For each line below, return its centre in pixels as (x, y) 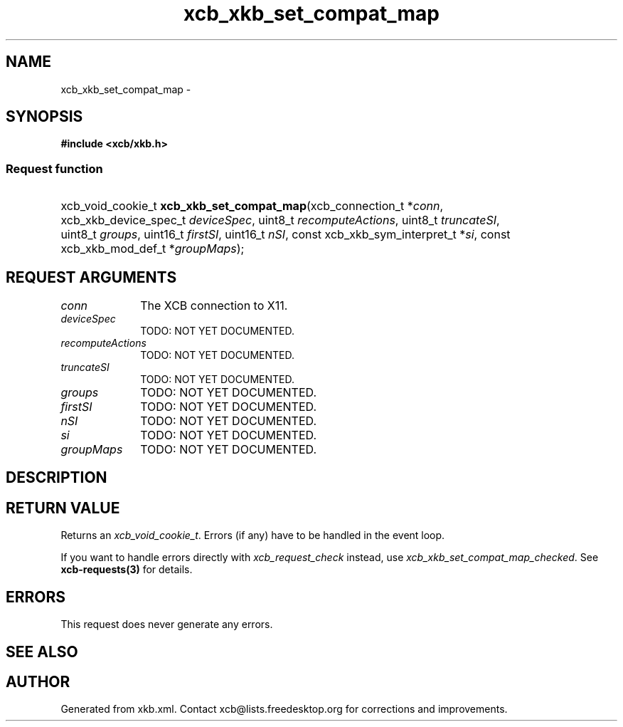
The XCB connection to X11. (214, 306)
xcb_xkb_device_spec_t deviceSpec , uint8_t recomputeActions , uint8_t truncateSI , (280, 220)
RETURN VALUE (63, 508)
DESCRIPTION (57, 478)
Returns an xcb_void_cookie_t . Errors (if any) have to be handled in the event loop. (253, 535)
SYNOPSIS (44, 117)
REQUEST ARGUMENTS (91, 277)
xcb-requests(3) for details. (127, 570)
